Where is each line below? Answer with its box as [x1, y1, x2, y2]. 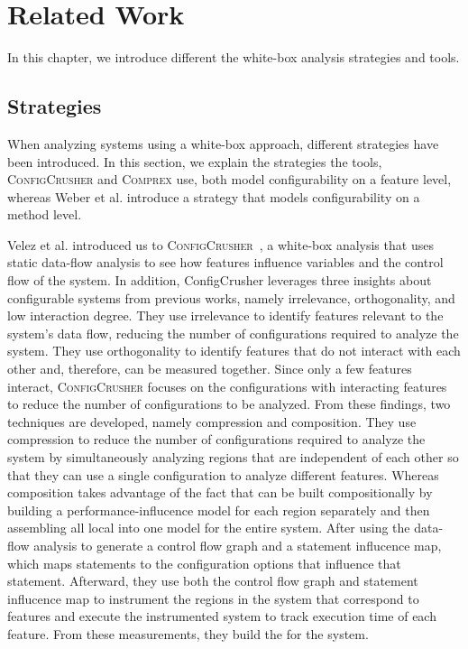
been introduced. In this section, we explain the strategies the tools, [7, 152, 382, 171]
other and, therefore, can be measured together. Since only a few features [7, 359, 412, 378]
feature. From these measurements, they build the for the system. [7, 624, 369, 643]
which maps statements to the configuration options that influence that [7, 553, 401, 572]
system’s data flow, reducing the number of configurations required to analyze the [7, 323, 459, 342]
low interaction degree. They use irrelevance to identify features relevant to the [7, 306, 444, 325]
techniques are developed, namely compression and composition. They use [7, 412, 417, 431]
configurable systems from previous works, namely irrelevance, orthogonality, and [7, 288, 455, 307]
